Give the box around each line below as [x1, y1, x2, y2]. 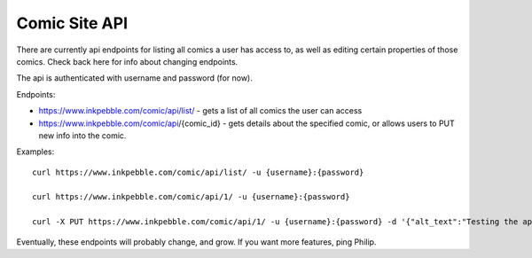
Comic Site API [16, 13, 129, 33]
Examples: [16, 146, 55, 157]
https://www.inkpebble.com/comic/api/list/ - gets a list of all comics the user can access [38, 106, 363, 116]
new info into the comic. [38, 129, 127, 141]
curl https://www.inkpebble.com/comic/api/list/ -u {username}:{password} [32, 167, 364, 177]
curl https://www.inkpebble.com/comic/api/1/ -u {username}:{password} [32, 192, 350, 202]
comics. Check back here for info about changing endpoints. [16, 56, 239, 66]
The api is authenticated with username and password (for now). [16, 73, 253, 83]
